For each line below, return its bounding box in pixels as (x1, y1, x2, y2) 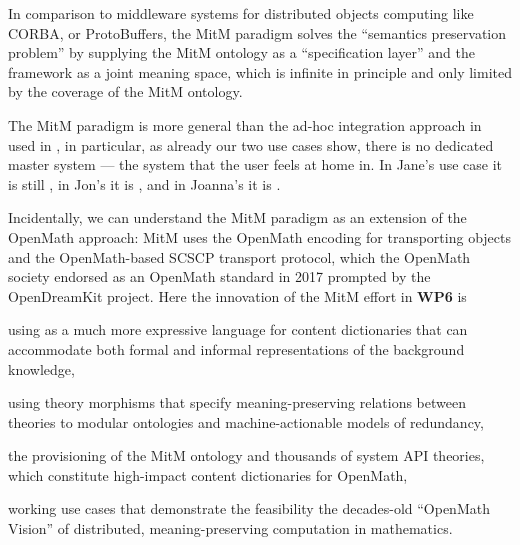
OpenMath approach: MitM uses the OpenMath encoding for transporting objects (8, 226, 511, 247)
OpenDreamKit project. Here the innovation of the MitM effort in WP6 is (8, 285, 467, 306)
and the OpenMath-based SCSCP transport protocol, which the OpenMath (8, 246, 471, 267)
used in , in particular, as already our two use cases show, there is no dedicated (8, 134, 494, 155)
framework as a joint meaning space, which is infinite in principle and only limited (8, 61, 512, 82)
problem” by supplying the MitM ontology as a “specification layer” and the (8, 42, 475, 63)
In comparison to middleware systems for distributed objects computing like (8, 3, 474, 23)
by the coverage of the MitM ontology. (8, 81, 243, 102)
